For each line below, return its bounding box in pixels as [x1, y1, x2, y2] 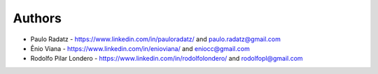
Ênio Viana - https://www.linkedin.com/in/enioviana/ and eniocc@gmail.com [30, 44, 250, 52]
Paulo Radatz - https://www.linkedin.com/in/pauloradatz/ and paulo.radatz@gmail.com [30, 35, 281, 43]
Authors [13, 10, 62, 26]
